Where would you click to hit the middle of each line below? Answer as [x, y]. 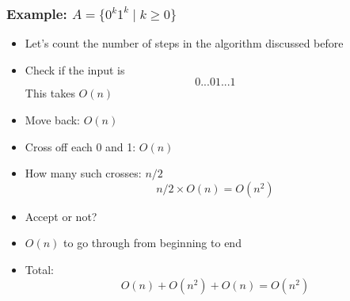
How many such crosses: [83, 173]
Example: [37, 13]
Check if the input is [75, 69]
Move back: [53, 120]
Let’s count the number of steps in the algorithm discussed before [184, 43]
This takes [50, 93]
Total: [39, 270]
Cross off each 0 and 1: [80, 146]
